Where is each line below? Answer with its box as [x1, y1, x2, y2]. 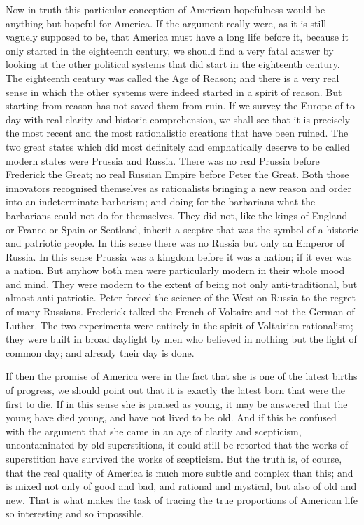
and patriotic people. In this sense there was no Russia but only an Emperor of [6, 236, 345, 250]
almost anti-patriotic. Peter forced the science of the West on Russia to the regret [6, 290, 356, 305]
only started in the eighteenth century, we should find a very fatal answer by [6, 43, 334, 57]
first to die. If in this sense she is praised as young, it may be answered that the [6, 396, 348, 411]
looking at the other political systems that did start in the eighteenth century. [6, 57, 340, 71]
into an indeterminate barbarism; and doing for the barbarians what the [6, 194, 316, 209]
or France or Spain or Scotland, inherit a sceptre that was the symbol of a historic [6, 221, 358, 236]
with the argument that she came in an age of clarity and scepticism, [6, 423, 302, 438]
